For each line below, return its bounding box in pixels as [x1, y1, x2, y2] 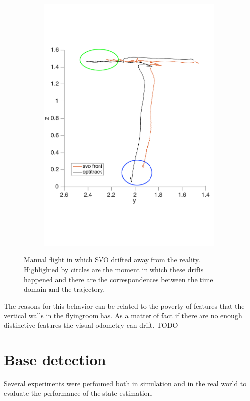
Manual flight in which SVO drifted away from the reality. [24, 254, 200, 265]
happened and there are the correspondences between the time [24, 274, 213, 284]
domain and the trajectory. [24, 284, 105, 294]
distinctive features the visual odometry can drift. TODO [4, 320, 178, 330]
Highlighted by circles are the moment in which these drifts [24, 264, 204, 274]
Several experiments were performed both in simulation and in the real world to [4, 378, 247, 388]
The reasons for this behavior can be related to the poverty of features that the [4, 300, 245, 311]
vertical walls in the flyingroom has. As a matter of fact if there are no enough [4, 310, 242, 321]
